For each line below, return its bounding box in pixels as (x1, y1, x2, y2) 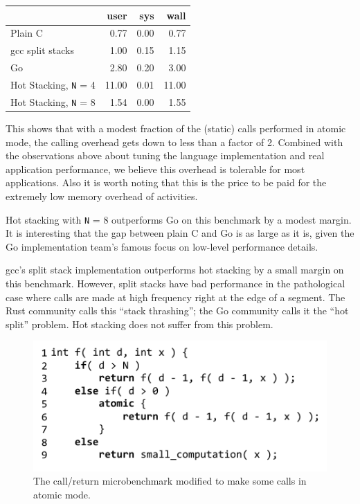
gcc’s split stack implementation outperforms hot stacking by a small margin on (6, 262, 344, 277)
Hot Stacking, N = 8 (10, 94, 96, 109)
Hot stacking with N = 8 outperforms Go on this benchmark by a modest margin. (6, 212, 352, 226)
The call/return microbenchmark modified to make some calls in (33, 474, 307, 488)
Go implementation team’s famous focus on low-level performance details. (6, 239, 318, 253)
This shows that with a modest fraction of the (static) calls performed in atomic (6, 120, 346, 135)
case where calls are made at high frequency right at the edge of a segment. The (6, 289, 345, 304)
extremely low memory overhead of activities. (6, 188, 198, 203)
